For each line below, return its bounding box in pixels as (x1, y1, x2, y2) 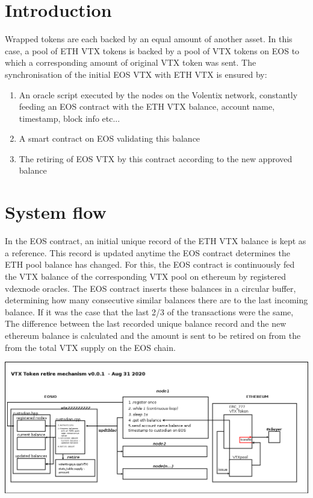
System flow (5, 200, 107, 224)
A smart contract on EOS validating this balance (19, 132, 200, 145)
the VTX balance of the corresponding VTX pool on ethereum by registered (5, 269, 287, 282)
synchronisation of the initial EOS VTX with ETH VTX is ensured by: (5, 68, 267, 80)
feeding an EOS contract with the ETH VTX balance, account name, (19, 100, 275, 113)
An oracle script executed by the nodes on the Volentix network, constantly (19, 88, 298, 101)
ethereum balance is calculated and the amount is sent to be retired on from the (5, 329, 301, 341)
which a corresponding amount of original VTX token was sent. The (5, 56, 256, 69)
